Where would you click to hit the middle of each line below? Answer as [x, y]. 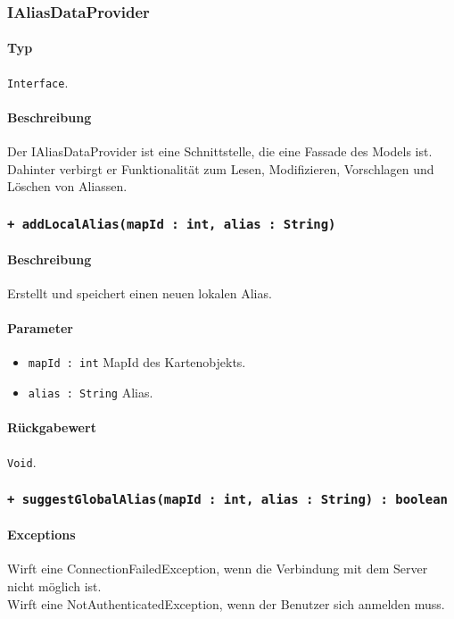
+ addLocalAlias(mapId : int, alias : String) [172, 224]
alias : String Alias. [91, 393]
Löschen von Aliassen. [67, 186]
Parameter [40, 328]
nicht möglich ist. [54, 586]
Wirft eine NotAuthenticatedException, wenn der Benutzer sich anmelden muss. [226, 603]
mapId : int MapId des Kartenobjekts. [137, 362]
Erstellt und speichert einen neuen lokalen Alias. [140, 293]
